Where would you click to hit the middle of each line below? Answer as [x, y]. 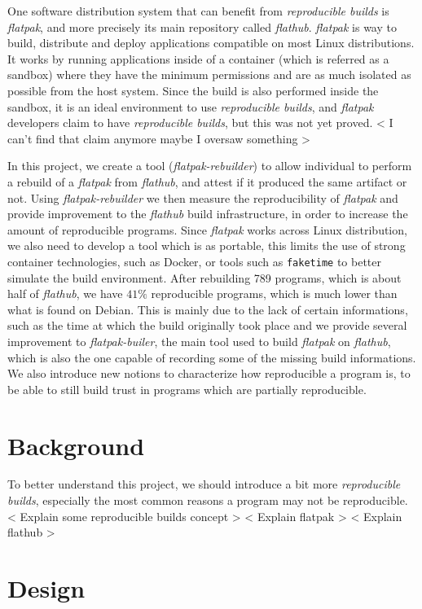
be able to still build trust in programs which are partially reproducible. [187, 389]
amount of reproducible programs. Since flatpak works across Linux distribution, [207, 229]
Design [46, 588]
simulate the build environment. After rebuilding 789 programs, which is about [204, 277]
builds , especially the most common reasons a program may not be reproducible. [208, 500]
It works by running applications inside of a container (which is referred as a [198, 58]
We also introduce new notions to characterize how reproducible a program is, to [209, 373]
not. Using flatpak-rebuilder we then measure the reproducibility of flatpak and [203, 197]
